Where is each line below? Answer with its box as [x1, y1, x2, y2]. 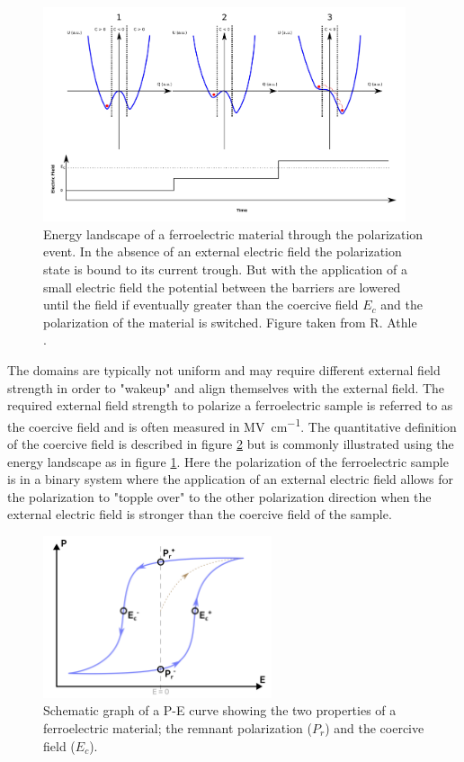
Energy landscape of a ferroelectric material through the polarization [43, 224, 424, 243]
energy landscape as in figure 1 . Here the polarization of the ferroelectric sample [7, 452, 449, 471]
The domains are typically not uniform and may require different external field [7, 360, 441, 379]
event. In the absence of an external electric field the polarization [43, 242, 402, 261]
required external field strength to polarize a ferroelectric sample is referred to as [7, 396, 453, 415]
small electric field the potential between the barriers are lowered [43, 277, 401, 296]
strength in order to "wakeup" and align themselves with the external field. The [7, 378, 445, 397]
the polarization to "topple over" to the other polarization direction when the [7, 487, 432, 506]
